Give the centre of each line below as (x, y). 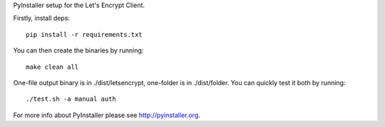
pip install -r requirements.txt (84, 34)
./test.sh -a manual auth (71, 99)
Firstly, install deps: (42, 18)
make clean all (52, 67)
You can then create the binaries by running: (78, 50)
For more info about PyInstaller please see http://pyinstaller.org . (107, 115)
